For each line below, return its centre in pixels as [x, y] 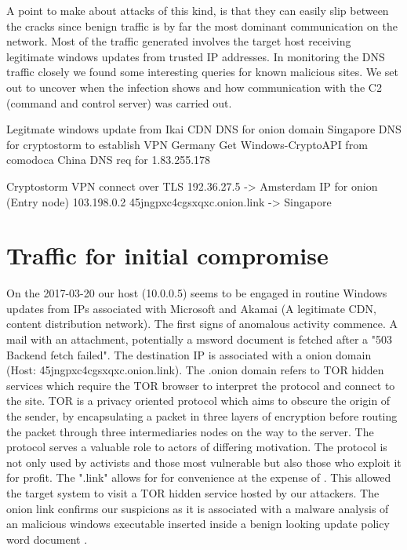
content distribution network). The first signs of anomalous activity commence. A [202, 324]
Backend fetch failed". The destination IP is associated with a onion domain [189, 354]
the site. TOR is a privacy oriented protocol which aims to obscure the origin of [198, 401]
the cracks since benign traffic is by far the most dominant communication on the [202, 25]
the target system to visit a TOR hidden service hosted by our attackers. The [193, 492]
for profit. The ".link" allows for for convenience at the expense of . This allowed [199, 477]
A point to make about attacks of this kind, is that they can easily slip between [198, 10]
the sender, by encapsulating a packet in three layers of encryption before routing [202, 416]
